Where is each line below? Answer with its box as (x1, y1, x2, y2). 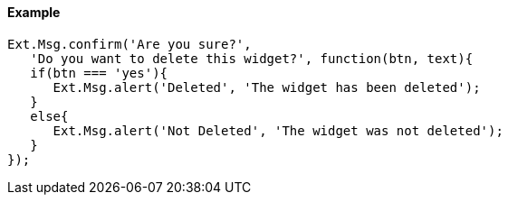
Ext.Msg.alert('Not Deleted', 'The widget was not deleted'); (53, 123, 503, 138)
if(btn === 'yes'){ (30, 65, 168, 80)
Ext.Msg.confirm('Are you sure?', (7, 36, 252, 51)
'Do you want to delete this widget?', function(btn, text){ (30, 50, 474, 66)
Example (7, 5, 61, 20)
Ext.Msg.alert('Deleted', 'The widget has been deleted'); (53, 79, 481, 95)
